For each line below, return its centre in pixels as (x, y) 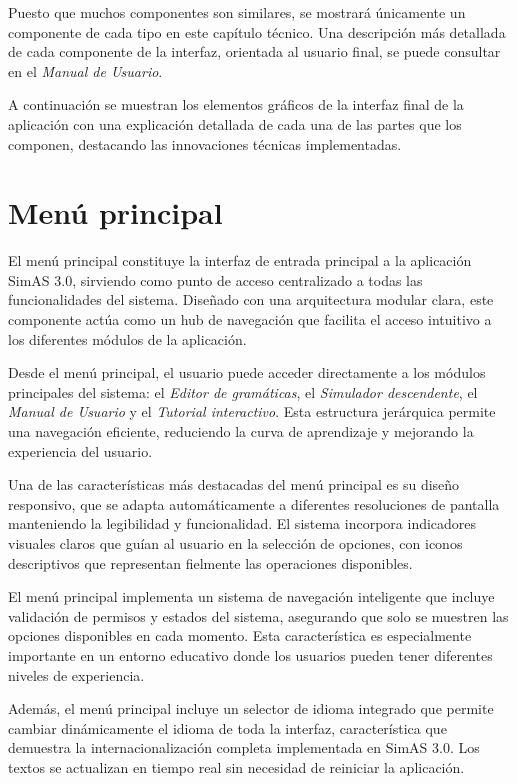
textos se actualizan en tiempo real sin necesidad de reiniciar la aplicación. (236, 766)
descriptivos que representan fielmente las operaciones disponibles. (210, 562)
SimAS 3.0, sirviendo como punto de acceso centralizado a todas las (215, 279)
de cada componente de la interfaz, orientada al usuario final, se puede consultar (254, 51)
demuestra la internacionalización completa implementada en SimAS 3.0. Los (244, 747)
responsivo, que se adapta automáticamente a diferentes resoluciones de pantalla (254, 503)
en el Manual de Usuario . (85, 70)
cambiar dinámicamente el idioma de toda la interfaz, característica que (227, 727)
